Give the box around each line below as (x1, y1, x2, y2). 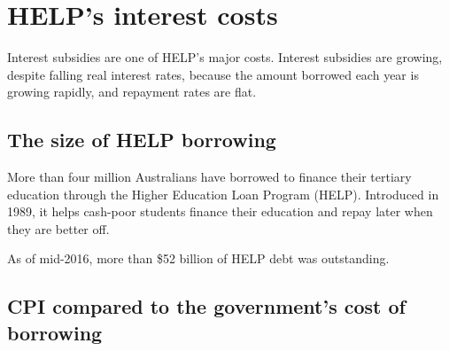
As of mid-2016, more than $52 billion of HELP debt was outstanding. (7, 249, 390, 268)
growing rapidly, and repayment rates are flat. (7, 82, 257, 101)
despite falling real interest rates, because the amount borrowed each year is (7, 65, 419, 83)
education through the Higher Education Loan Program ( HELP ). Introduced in (7, 184, 439, 203)
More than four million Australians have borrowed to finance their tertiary (7, 168, 412, 186)
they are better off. (7, 219, 110, 238)
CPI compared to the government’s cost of (7, 292, 406, 320)
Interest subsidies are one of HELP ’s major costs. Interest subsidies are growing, (7, 48, 443, 66)
